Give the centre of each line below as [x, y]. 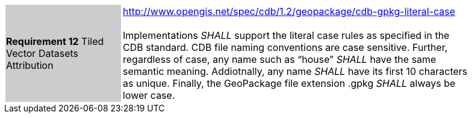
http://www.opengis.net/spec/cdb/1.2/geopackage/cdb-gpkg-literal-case [289, 11]
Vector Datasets [42, 53]
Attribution [30, 65]
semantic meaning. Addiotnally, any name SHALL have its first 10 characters [295, 71]
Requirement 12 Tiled [55, 41]
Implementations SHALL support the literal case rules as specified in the [286, 35]
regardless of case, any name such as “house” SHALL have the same [280, 59]
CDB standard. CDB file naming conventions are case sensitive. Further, [285, 47]
